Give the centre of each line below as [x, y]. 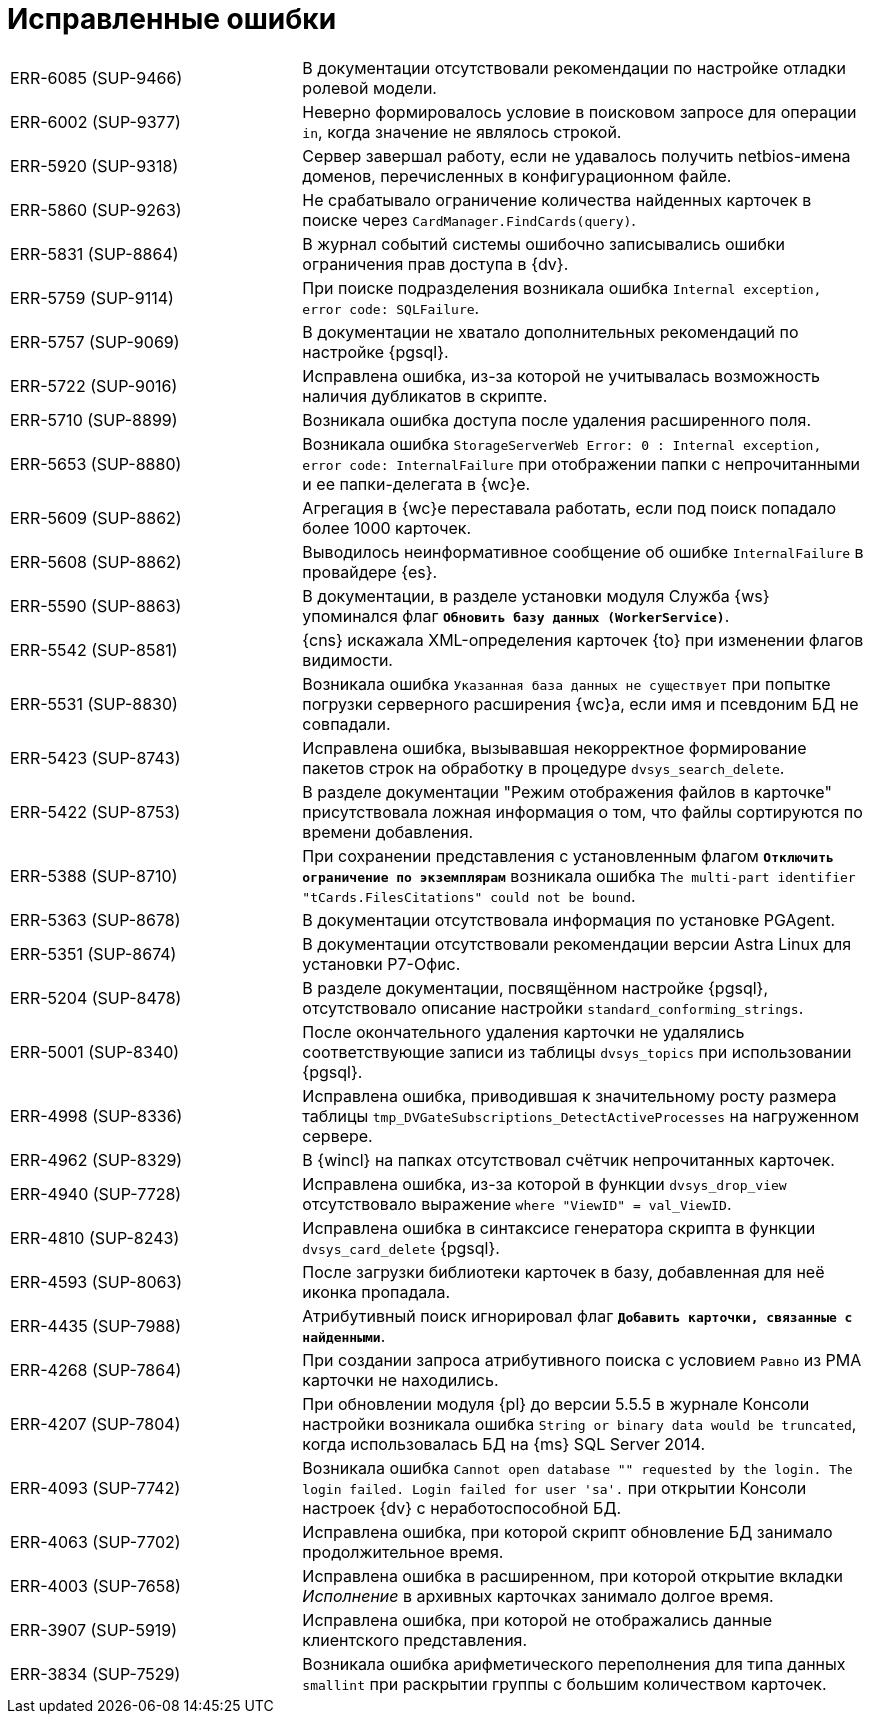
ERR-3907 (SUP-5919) [94, 1629]
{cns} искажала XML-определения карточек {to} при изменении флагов [583, 639]
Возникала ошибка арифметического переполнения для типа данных [574, 1663]
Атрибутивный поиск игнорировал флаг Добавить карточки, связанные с [577, 1315]
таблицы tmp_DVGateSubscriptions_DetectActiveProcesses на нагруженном [581, 1115]
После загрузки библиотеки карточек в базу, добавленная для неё [563, 1271]
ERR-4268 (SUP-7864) [96, 1369]
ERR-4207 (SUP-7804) [95, 1423]
